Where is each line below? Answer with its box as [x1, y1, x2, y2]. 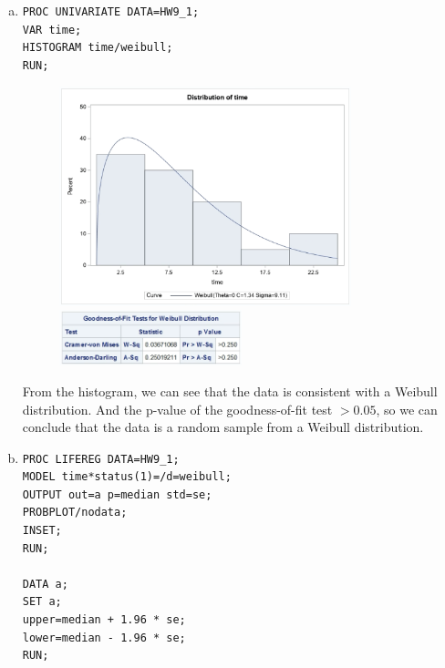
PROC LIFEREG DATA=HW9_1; [22, 452, 180, 466]
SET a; [22, 595, 62, 609]
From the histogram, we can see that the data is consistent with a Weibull [22, 381, 438, 400]
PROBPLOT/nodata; [22, 506, 128, 519]
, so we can [376, 399, 438, 418]
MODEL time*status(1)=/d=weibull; [22, 470, 232, 484]
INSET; [22, 524, 62, 538]
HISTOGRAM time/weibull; [22, 41, 173, 55]
